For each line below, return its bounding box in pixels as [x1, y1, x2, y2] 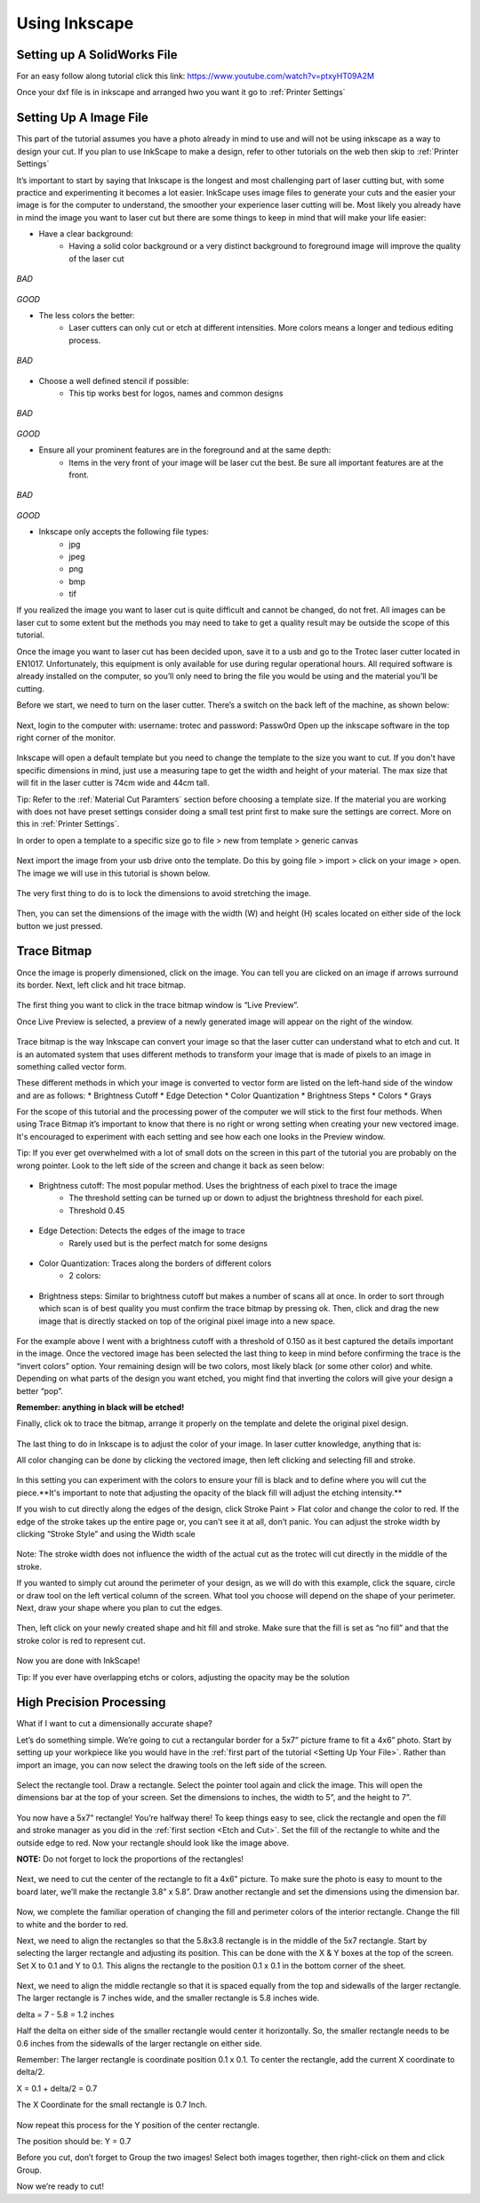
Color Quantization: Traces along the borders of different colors [38, 1258, 272, 1269]
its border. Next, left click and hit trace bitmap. [16, 979, 187, 990]
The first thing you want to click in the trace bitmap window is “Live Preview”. [16, 1000, 300, 1011]
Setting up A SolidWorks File [16, 47, 178, 62]
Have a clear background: [38, 228, 133, 239]
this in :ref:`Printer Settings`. [16, 819, 120, 829]
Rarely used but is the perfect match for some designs [68, 1238, 268, 1248]
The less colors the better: [38, 310, 135, 321]
